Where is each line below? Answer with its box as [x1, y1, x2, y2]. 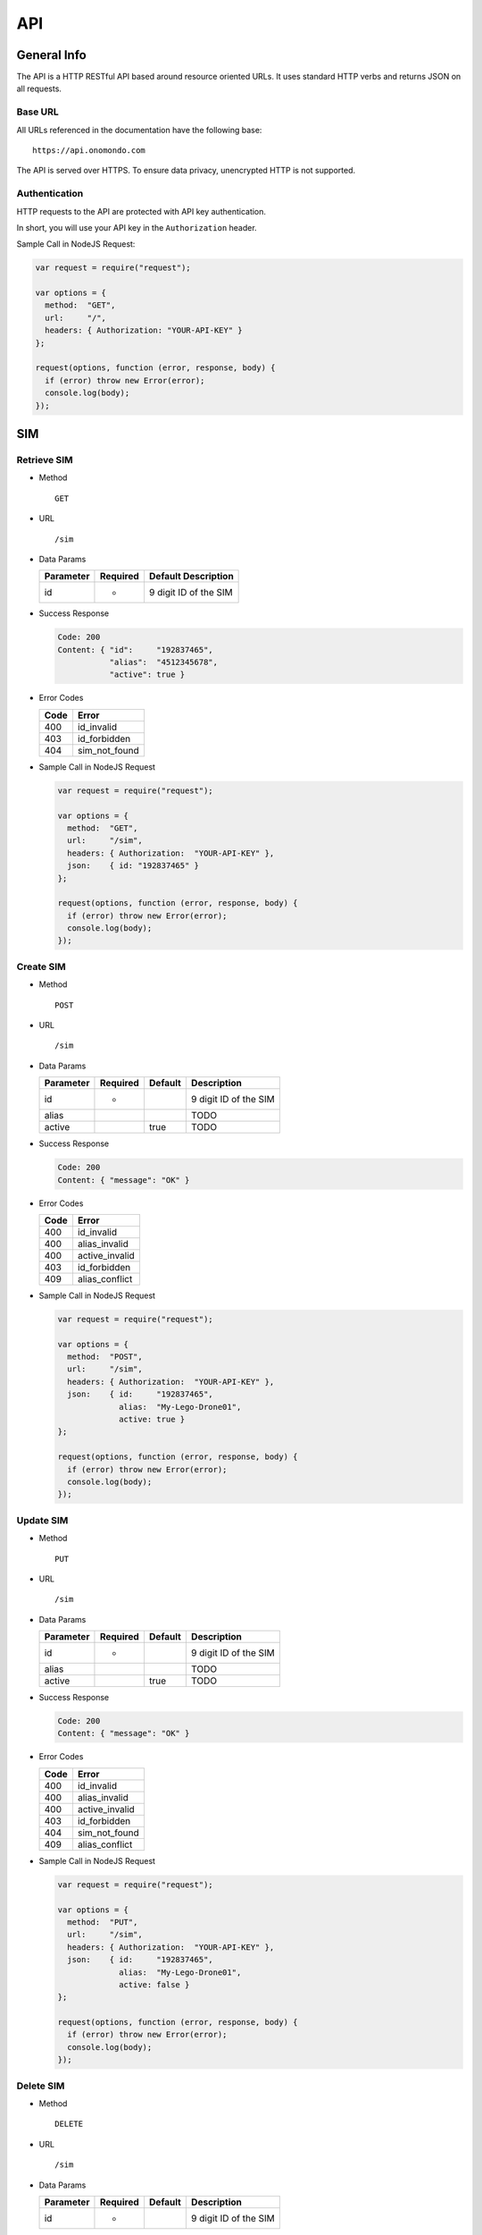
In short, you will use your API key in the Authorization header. [16, 222, 258, 232]
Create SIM [16, 960, 66, 973]
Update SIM [16, 1514, 69, 1526]
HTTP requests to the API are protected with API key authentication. [16, 206, 267, 216]
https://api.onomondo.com [32, 145, 146, 156]
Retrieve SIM [16, 453, 73, 466]
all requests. [16, 83, 62, 94]
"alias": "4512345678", [109, 657, 219, 668]
